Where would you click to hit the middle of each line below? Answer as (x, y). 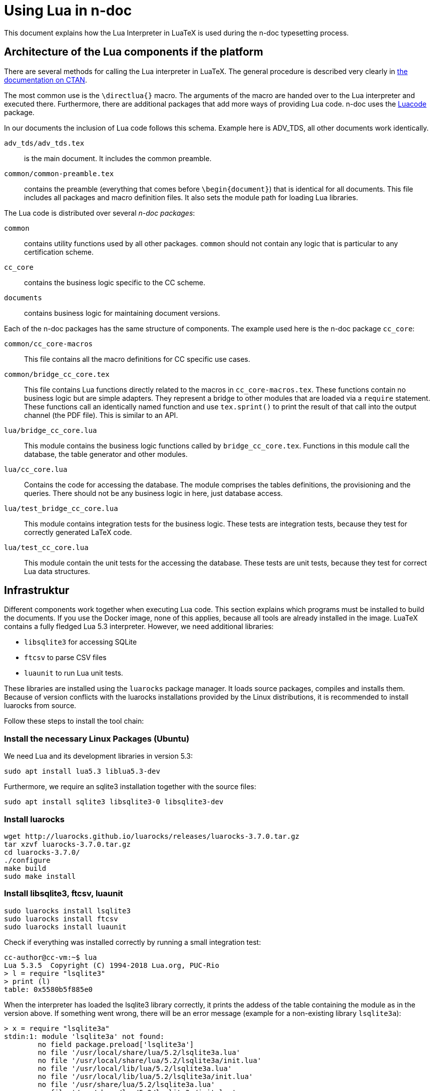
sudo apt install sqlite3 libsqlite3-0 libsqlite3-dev (114, 802)
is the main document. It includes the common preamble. (118, 158)
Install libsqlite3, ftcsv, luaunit (64, 894)
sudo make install (40, 876)
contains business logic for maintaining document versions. (122, 313)
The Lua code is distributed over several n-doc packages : (100, 213)
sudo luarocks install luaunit (65, 927)
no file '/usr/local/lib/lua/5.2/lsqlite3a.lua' (135, 1068)
